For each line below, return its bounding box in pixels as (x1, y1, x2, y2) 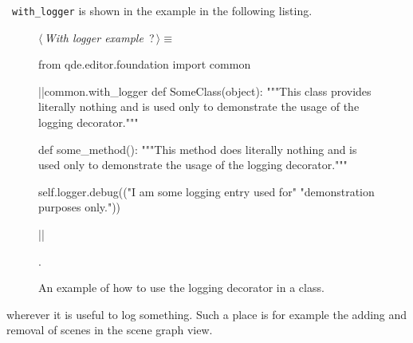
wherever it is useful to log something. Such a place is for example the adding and (6, 306, 407, 322)
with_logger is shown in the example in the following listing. (12, 2, 313, 18)
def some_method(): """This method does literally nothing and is (38, 140, 357, 157)
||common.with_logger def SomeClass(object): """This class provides (38, 82, 372, 99)
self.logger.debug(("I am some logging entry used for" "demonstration (38, 183, 375, 199)
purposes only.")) (38, 199, 121, 215)
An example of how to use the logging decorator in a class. (38, 279, 324, 296)
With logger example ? (44, 29, 155, 45)
